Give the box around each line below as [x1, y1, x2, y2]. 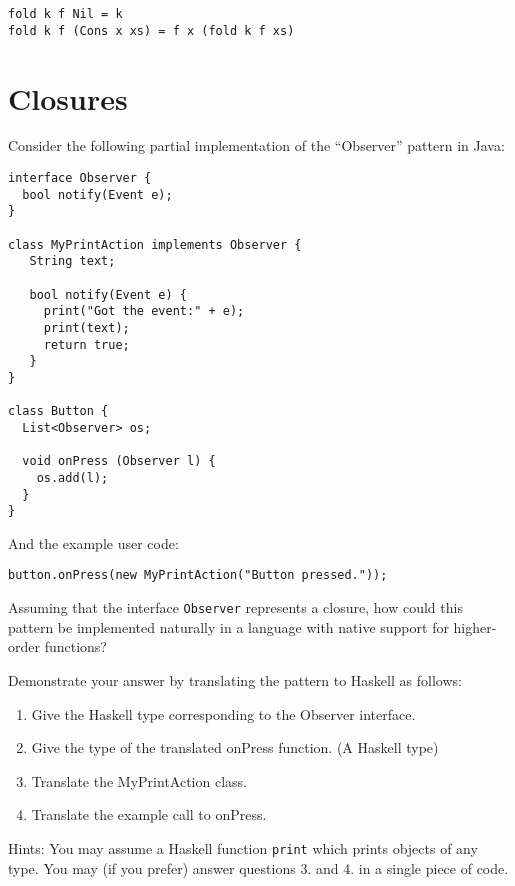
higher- [453, 616, 497, 637]
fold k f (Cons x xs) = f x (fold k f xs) [8, 23, 295, 38]
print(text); [43, 320, 130, 335]
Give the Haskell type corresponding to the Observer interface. [31, 703, 416, 724]
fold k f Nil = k [8, 7, 123, 21]
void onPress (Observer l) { [22, 454, 216, 469]
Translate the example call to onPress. [31, 804, 267, 825]
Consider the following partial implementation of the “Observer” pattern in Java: [8, 135, 505, 156]
